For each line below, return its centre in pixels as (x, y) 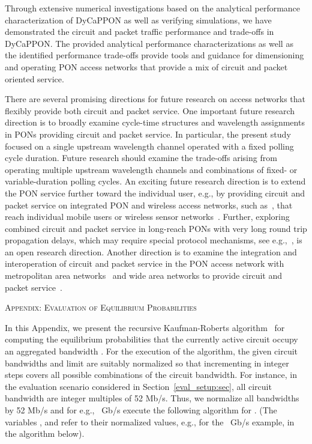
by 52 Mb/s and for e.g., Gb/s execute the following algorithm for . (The (141, 410)
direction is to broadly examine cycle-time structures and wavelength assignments (155, 122)
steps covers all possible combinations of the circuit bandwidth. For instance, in (151, 375)
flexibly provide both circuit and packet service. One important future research (150, 110)
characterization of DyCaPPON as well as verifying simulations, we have (138, 20)
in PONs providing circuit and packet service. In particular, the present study (148, 134)
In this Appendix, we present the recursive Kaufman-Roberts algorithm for (145, 327)
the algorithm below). (45, 433)
